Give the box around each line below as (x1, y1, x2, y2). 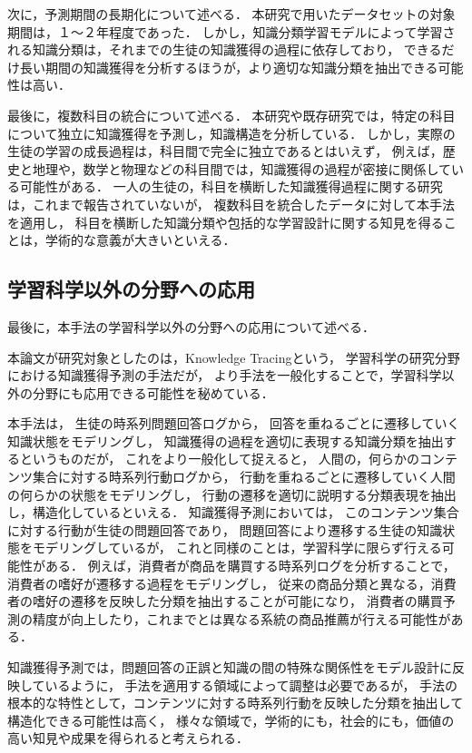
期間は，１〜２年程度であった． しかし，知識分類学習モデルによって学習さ (7, 22, 456, 41)
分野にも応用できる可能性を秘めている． (32, 383, 274, 402)
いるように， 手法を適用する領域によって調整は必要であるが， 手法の (44, 675, 458, 694)
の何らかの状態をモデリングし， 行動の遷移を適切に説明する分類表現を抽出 (7, 484, 457, 504)
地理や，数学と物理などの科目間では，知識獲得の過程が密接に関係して (32, 159, 452, 178)
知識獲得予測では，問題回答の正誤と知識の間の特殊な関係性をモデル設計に (7, 658, 452, 677)
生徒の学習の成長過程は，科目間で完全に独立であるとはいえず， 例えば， (7, 142, 443, 161)
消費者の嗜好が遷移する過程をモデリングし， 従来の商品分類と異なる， (7, 573, 431, 592)
